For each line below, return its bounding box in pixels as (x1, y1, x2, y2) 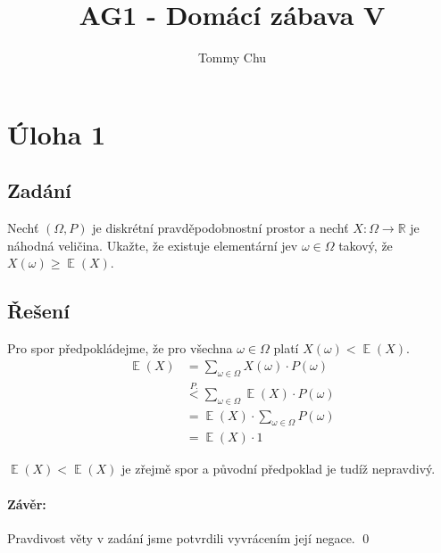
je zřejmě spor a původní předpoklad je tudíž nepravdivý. (121, 459, 436, 478)
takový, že (338, 235, 393, 254)
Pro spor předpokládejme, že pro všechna (7, 339, 233, 358)
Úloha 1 (7, 115, 106, 152)
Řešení (7, 297, 70, 325)
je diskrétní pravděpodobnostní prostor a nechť (92, 219, 349, 237)
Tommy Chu (197, 48, 267, 67)
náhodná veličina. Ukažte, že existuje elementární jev (7, 235, 298, 254)
